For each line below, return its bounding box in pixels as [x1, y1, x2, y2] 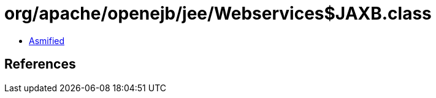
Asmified [29, 35, 65, 46]
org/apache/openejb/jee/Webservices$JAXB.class [4, 3, 432, 24]
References [4, 56, 76, 72]
